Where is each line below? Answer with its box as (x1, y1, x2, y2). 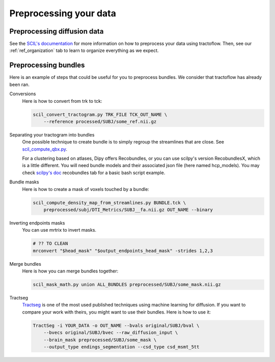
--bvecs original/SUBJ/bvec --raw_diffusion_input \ (43, 330, 178, 336)
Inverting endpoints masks (9, 219, 65, 226)
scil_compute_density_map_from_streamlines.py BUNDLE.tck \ (33, 200, 186, 206)
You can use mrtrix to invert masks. (22, 227, 97, 233)
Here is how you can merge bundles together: (22, 268, 119, 274)
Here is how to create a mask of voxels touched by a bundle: (22, 186, 150, 192)
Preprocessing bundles (9, 61, 85, 70)
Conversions (9, 91, 36, 97)
